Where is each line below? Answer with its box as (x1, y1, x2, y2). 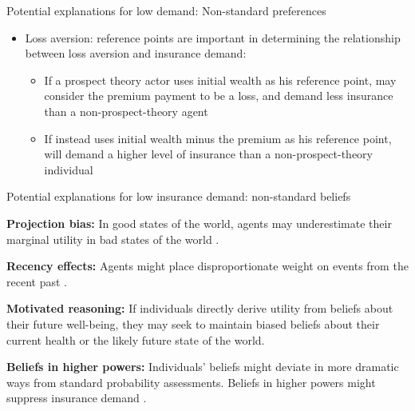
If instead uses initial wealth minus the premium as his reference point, (44, 130, 392, 146)
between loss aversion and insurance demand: (25, 45, 247, 62)
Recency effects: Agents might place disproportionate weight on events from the (6, 257, 409, 274)
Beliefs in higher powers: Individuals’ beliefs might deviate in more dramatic (6, 358, 399, 375)
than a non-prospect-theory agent (44, 102, 208, 119)
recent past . (6, 273, 67, 289)
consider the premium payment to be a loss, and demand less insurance (44, 87, 393, 104)
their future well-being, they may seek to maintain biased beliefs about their (6, 315, 380, 332)
